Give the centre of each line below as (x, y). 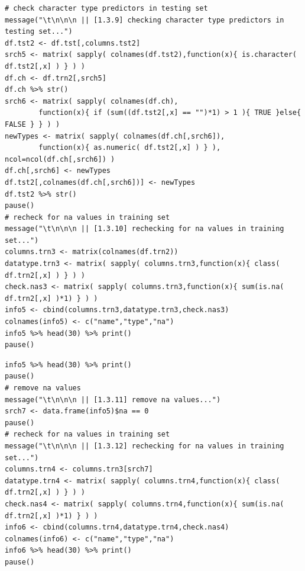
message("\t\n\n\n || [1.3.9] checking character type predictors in (145, 20)
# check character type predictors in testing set (106, 8)
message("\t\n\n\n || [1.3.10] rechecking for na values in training (145, 229)
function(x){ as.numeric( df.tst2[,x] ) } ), (130, 148)
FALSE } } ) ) (33, 124)
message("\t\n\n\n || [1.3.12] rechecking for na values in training (145, 446)
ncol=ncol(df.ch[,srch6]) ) (60, 159)
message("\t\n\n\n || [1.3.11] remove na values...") (113, 400)
